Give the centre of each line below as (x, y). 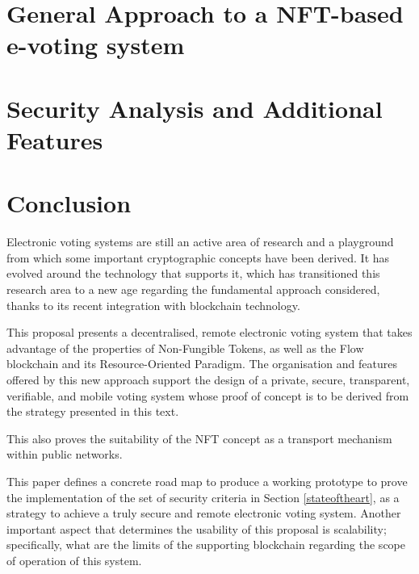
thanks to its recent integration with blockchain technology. (153, 305)
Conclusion (69, 203)
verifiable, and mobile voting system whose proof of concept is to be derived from (208, 395)
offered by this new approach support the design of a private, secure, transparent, (208, 379)
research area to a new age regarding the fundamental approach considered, (193, 289)
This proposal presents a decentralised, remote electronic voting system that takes (209, 332)
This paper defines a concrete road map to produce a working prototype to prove (207, 481)
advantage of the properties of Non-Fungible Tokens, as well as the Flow (185, 348)
